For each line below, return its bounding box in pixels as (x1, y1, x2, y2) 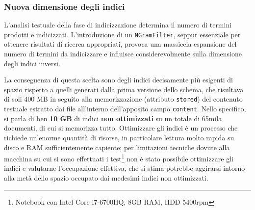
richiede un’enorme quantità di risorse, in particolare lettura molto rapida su (4, 132, 234, 142)
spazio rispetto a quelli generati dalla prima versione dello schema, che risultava (4, 84, 244, 94)
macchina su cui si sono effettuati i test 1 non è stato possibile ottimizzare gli (4, 152, 233, 163)
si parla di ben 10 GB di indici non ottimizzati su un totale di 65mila (4, 113, 222, 123)
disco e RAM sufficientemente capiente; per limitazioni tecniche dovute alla (4, 142, 230, 152)
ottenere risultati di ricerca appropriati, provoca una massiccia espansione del (4, 39, 237, 49)
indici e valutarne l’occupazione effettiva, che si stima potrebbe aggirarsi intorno (4, 163, 245, 173)
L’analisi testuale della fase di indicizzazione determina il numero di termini (4, 20, 232, 30)
